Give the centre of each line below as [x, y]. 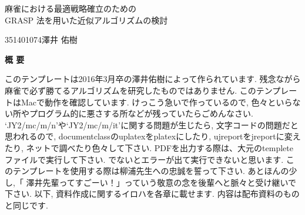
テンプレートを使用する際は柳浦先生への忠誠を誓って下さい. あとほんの [151, 171]
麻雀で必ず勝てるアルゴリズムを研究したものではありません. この [130, 90]
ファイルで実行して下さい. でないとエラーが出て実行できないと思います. [144, 159]
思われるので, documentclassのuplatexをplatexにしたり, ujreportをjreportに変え [153, 136]
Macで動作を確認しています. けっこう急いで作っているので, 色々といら [157, 102]
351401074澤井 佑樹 [41, 40]
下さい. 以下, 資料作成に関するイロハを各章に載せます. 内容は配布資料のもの [152, 194]
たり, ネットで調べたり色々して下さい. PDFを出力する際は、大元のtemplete [149, 147]
